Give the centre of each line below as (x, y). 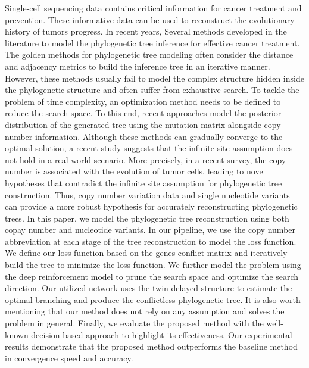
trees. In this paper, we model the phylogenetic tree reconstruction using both (147, 218)
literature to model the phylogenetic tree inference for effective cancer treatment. (152, 43)
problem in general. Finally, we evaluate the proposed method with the (134, 323)
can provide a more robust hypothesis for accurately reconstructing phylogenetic (151, 206)
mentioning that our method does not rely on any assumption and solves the (145, 311)
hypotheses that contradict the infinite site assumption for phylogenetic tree (143, 183)
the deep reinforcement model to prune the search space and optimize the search (152, 276)
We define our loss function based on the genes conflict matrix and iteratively (146, 253)
